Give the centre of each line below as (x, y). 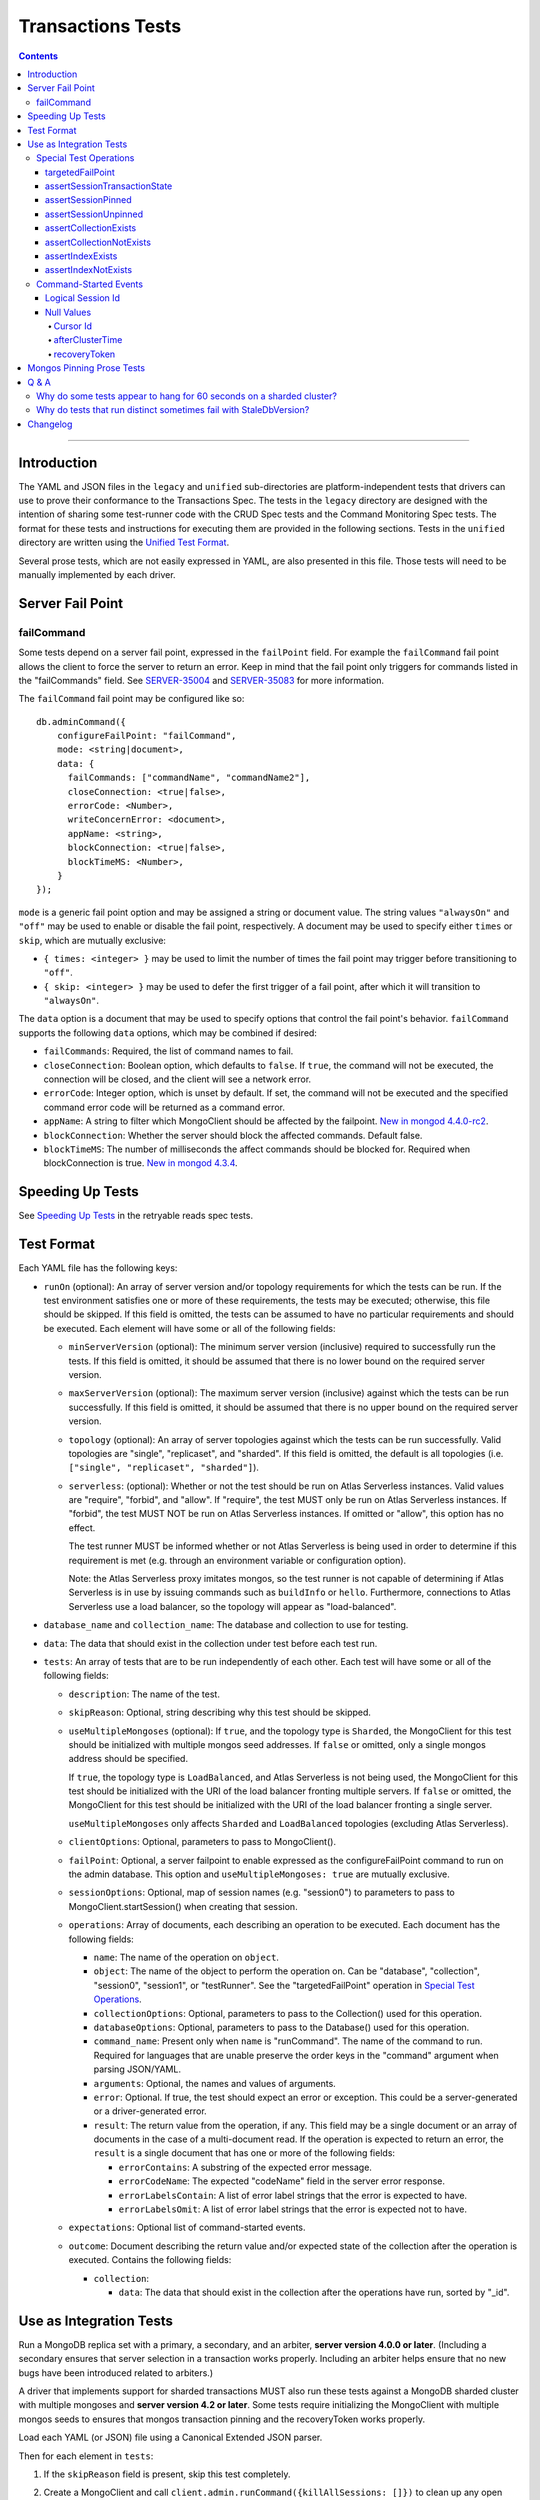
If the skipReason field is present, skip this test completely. (167, 2474)
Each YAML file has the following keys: (98, 1268)
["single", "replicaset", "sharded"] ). (164, 1467)
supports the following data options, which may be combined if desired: (167, 1032)
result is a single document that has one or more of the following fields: (244, 2153)
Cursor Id (73, 326)
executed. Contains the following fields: (150, 2260)
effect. (82, 1527)
